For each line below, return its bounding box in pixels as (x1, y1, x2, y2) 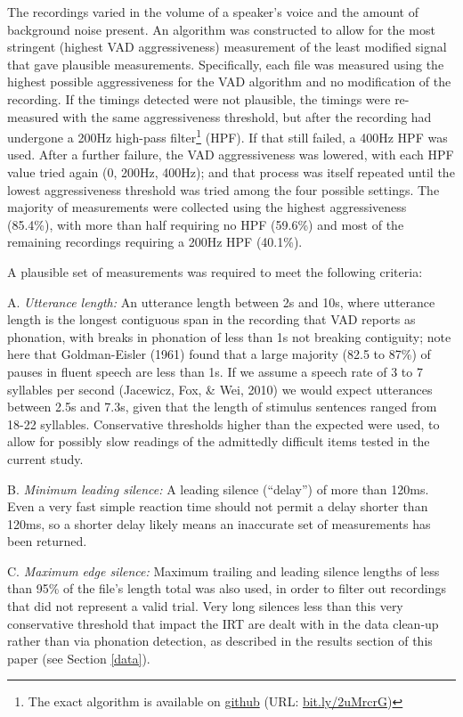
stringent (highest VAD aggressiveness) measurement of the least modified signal (7, 37, 447, 56)
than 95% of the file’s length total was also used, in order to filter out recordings (7, 579, 446, 598)
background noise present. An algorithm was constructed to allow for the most (7, 20, 435, 38)
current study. (7, 449, 84, 468)
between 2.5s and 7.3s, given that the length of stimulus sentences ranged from (7, 397, 437, 416)
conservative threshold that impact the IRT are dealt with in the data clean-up (7, 614, 439, 632)
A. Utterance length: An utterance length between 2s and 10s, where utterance (7, 292, 435, 311)
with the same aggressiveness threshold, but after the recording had (62, 107, 432, 126)
